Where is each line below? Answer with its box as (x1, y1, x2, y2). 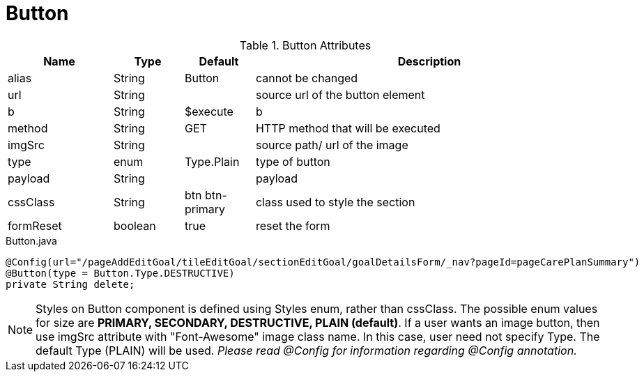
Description (397, 54, 461, 68)
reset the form (255, 218, 330, 233)
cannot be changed (255, 70, 358, 85)
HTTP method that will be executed (255, 121, 440, 135)
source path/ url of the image (255, 137, 408, 152)
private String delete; (6, 278, 135, 290)
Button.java (6, 234, 57, 247)
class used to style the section (255, 194, 415, 209)
